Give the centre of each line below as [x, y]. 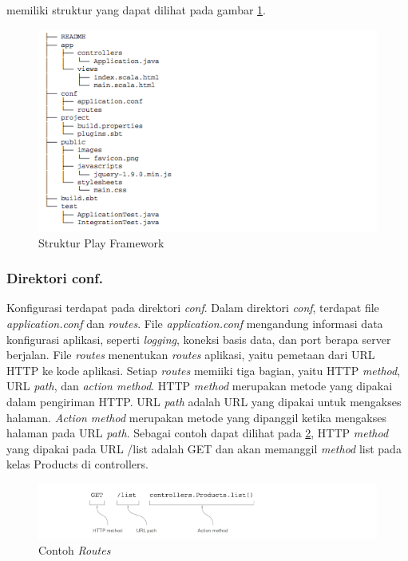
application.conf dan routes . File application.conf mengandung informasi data [195, 324]
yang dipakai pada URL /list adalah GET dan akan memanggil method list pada [204, 448]
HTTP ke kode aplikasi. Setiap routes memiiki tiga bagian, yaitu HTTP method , [204, 370]
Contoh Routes [75, 550]
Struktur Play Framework [101, 242]
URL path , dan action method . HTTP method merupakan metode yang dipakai [200, 386]
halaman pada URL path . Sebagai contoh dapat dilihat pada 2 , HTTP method [198, 433]
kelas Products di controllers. [77, 464]
